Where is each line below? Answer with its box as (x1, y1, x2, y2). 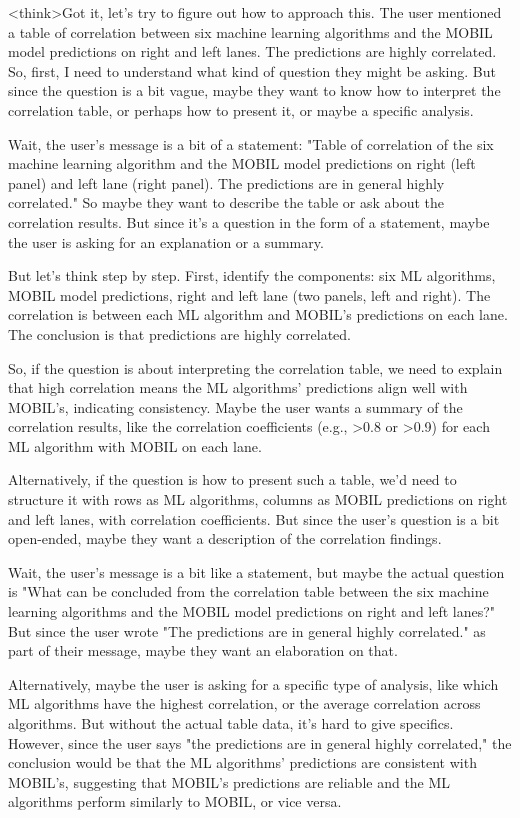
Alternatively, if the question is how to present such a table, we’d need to (8, 469, 457, 490)
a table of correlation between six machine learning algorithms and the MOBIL (8, 21, 493, 42)
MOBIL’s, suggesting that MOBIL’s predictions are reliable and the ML (8, 771, 451, 792)
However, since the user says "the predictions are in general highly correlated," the (8, 732, 512, 753)
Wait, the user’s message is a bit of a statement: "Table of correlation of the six (8, 133, 494, 154)
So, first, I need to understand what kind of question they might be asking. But (8, 60, 496, 81)
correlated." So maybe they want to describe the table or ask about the (8, 192, 445, 213)
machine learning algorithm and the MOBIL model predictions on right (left (8, 153, 476, 174)
